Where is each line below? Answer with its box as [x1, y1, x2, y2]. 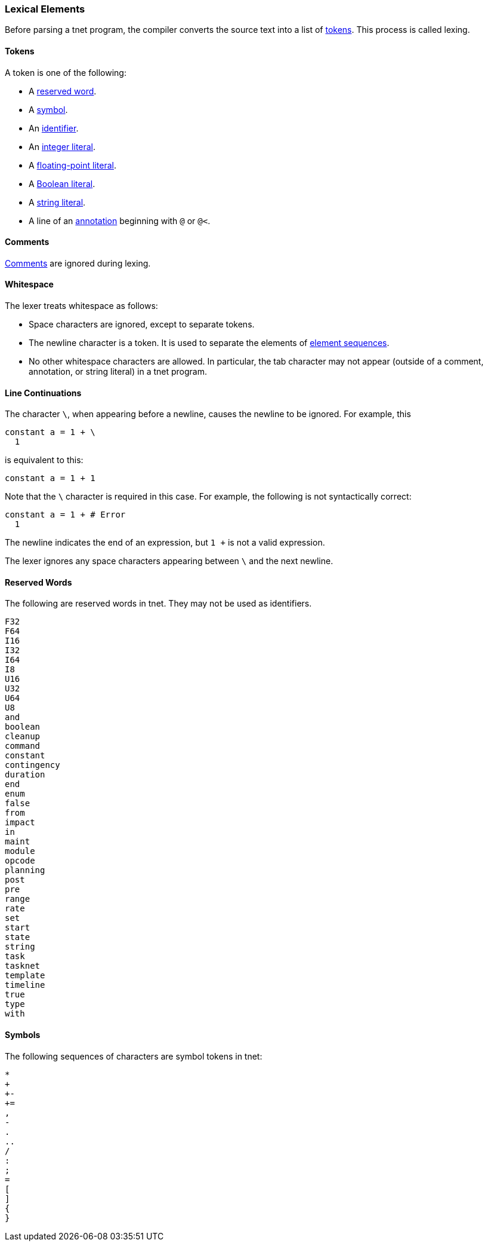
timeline [5, 980, 45, 990]
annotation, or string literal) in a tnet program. [29, 366, 207, 377]
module [5, 846, 35, 856]
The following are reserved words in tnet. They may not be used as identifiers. [5, 598, 312, 609]
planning [5, 865, 45, 875]
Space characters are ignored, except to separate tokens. [29, 319, 255, 330]
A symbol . [29, 104, 68, 115]
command [5, 741, 41, 751]
